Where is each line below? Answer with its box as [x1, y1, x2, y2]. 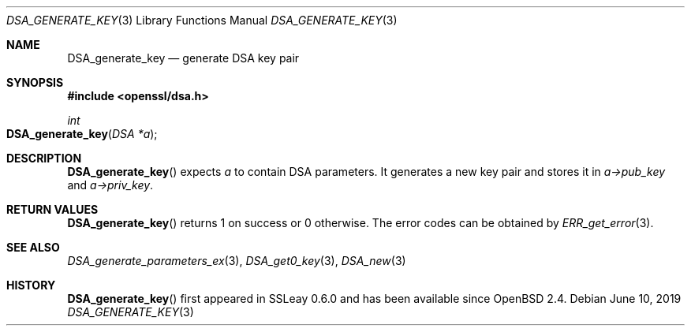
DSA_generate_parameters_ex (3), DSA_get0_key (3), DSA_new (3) [67, 254, 406, 267]
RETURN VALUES [6, 203, 99, 216]
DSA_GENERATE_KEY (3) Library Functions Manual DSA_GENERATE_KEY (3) [6, 13, 398, 27]
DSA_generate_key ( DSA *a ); [6, 127, 158, 140]
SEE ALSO [6, 241, 60, 254]
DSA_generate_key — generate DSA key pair [67, 51, 300, 65]
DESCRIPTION [6, 151, 82, 165]
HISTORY [6, 278, 56, 292]
